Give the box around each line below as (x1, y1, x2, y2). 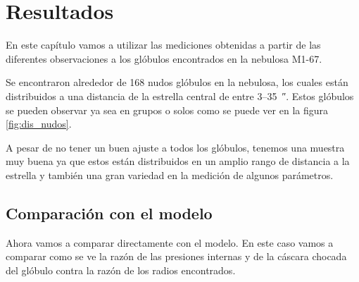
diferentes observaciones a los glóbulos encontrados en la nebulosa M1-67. (6, 51, 322, 66)
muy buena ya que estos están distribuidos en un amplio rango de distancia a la (6, 154, 350, 168)
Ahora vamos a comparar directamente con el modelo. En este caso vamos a (6, 235, 334, 250)
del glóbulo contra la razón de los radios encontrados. (6, 262, 236, 277)
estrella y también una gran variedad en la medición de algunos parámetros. (6, 167, 334, 182)
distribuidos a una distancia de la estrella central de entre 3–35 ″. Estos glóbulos (6, 88, 354, 103)
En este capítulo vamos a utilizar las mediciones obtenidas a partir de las (6, 37, 321, 52)
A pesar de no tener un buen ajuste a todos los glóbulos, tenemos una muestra (6, 140, 345, 154)
